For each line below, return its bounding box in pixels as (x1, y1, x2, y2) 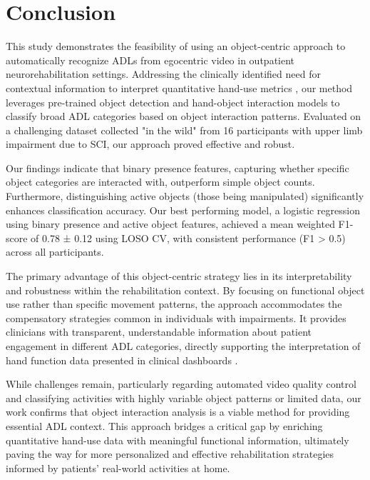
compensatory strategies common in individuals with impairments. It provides (6, 310, 346, 325)
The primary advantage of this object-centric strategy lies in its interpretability (6, 269, 352, 284)
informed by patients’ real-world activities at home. (6, 460, 230, 475)
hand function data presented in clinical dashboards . (6, 352, 238, 367)
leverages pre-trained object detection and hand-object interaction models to (6, 94, 340, 109)
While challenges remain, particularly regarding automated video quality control (6, 376, 356, 391)
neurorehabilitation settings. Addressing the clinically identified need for (6, 66, 321, 81)
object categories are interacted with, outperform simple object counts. (6, 174, 315, 189)
